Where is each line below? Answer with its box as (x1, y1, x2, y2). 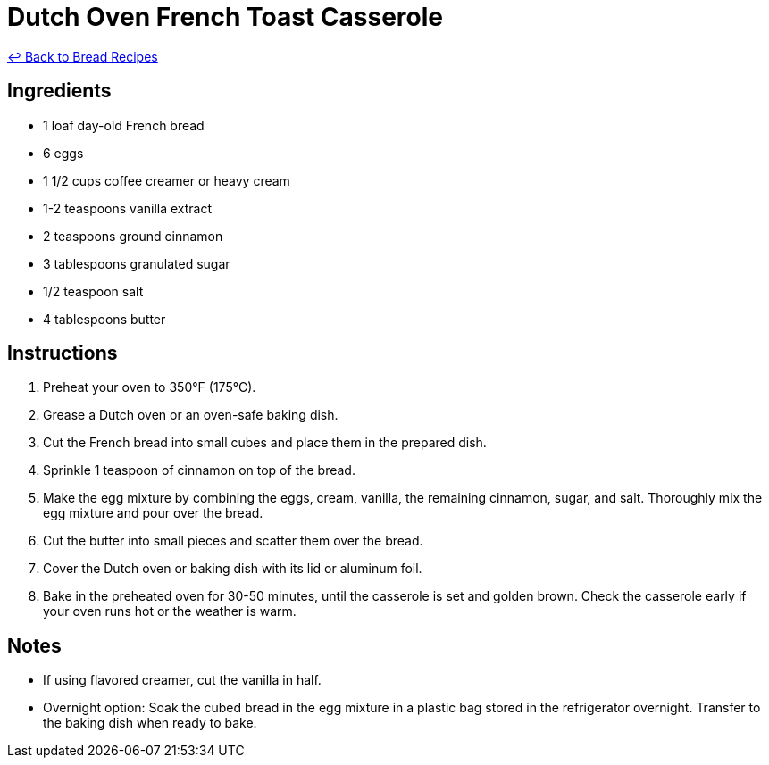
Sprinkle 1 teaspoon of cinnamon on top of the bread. (43, 462, 355, 478)
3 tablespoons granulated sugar (43, 255, 230, 271)
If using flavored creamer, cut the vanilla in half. (43, 672, 322, 688)
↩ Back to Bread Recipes (7, 48, 158, 64)
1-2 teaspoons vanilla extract (43, 200, 213, 216)
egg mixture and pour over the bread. (43, 505, 263, 521)
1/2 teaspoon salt (43, 283, 144, 299)
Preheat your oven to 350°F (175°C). (43, 379, 256, 395)
